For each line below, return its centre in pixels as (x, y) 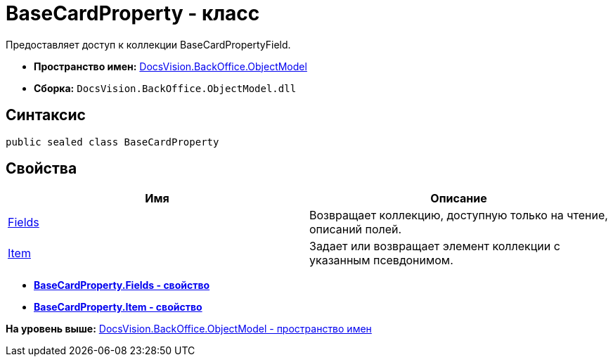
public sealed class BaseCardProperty (112, 142)
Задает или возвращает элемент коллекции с (435, 246)
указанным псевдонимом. (381, 260)
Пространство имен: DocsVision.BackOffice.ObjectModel (170, 66)
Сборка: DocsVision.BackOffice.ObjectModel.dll (165, 88)
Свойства (41, 169)
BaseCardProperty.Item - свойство (118, 307)
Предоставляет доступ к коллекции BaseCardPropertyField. (148, 44)
